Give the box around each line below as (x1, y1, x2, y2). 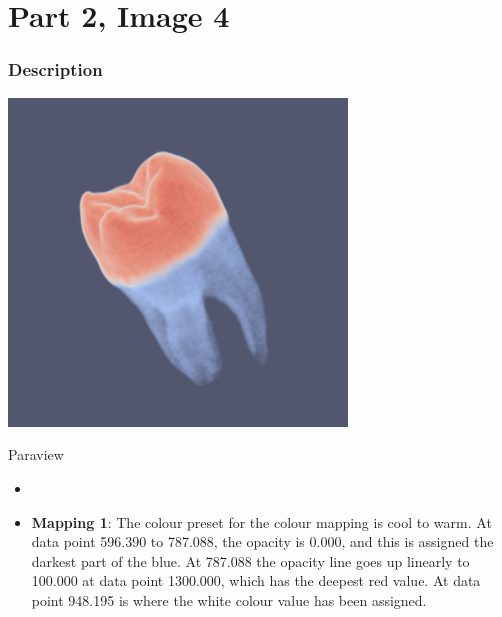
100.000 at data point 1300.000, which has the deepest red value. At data (31, 570, 481, 591)
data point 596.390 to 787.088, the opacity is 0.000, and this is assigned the (31, 531, 494, 552)
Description (8, 57, 103, 82)
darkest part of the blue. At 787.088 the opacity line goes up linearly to (31, 550, 470, 571)
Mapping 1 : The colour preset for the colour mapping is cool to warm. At (31, 511, 492, 532)
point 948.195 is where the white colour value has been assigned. (31, 589, 427, 610)
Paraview (8, 444, 64, 465)
